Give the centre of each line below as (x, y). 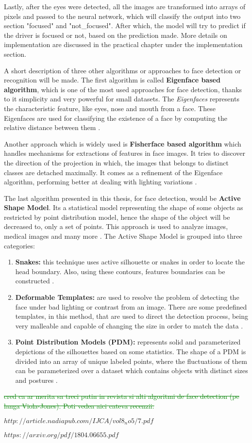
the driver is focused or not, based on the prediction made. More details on (116, 35)
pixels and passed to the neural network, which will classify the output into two (122, 16)
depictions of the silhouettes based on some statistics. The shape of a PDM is (131, 351)
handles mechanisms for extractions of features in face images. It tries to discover (125, 153)
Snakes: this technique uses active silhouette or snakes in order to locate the (130, 262)
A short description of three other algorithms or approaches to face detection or (123, 70)
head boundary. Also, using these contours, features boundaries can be (120, 271)
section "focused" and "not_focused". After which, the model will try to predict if (125, 25)
